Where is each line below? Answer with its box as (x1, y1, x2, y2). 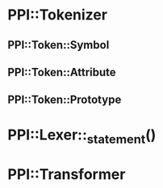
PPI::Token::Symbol (7, 38, 110, 52)
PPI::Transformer (7, 165, 126, 184)
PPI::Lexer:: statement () (7, 126, 157, 147)
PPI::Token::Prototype (7, 93, 122, 107)
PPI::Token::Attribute (7, 65, 116, 79)
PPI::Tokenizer (7, 6, 108, 24)
